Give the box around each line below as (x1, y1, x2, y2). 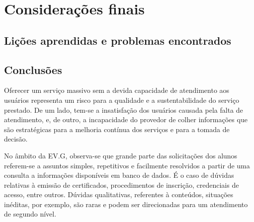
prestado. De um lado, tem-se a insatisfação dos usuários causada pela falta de (4, 104, 243, 115)
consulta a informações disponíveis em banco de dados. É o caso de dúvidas (4, 170, 234, 180)
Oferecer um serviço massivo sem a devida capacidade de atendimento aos (4, 85, 230, 95)
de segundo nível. (4, 209, 57, 219)
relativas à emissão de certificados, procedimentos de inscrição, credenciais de (4, 179, 239, 190)
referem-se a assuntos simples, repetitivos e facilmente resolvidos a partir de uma (4, 160, 250, 170)
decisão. (4, 134, 28, 144)
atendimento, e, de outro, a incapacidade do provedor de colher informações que (4, 114, 248, 125)
